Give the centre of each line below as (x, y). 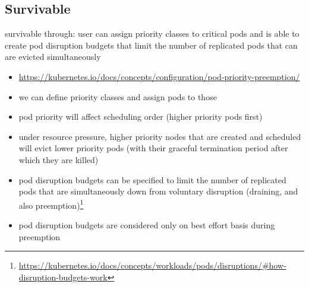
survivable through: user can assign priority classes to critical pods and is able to (152, 34)
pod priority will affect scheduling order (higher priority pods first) (141, 117)
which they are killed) (59, 159)
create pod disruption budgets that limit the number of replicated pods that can (151, 45)
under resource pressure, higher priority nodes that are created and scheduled (160, 136)
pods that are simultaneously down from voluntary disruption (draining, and (158, 191)
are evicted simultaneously (53, 57)
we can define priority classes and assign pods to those (118, 96)
